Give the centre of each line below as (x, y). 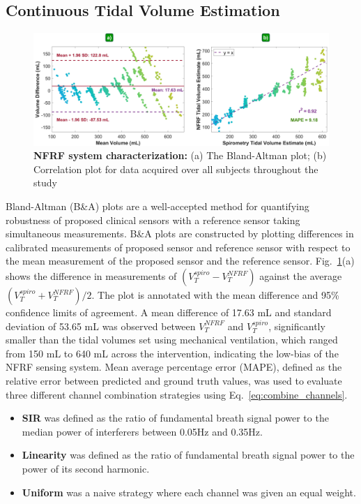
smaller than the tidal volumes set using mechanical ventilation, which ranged (172, 340)
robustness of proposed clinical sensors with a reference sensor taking (153, 220)
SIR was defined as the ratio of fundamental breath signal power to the (175, 418)
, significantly (297, 326)
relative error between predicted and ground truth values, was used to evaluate (174, 380)
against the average (301, 276)
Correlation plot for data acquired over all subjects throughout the (176, 169)
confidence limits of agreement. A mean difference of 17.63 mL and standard (169, 312)
